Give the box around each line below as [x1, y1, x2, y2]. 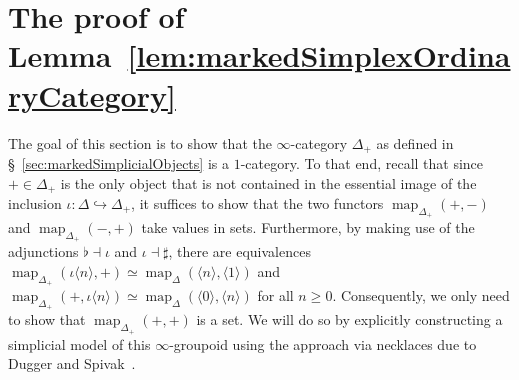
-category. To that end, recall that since [240, 152, 484, 173]
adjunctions [8, 241, 79, 262]
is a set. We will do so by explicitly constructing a [196, 309, 503, 330]
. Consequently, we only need [332, 285, 510, 306]
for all [257, 285, 294, 306]
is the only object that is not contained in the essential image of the [60, 172, 477, 193]
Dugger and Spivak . [8, 353, 136, 374]
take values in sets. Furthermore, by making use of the [141, 217, 475, 238]
